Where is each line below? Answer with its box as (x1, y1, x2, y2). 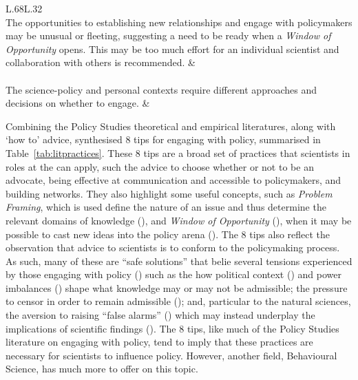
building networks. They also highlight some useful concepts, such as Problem (6, 186, 333, 200)
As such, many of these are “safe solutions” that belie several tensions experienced (6, 253, 352, 268)
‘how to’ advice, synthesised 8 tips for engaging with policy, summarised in (6, 132, 321, 147)
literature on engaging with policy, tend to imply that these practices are (6, 335, 313, 349)
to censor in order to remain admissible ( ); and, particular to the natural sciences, (6, 294, 351, 308)
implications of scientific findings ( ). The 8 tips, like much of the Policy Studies (6, 321, 339, 335)
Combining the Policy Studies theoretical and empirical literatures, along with (6, 118, 336, 133)
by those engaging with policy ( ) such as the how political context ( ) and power (6, 267, 341, 282)
